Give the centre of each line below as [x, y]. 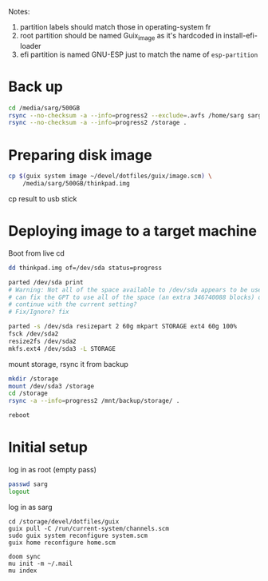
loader [30, 46]
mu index [23, 571]
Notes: [19, 12]
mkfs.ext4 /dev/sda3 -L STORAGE [62, 348]
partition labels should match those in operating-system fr [115, 27]
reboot [19, 416]
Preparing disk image [81, 155]
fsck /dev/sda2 [33, 334]
